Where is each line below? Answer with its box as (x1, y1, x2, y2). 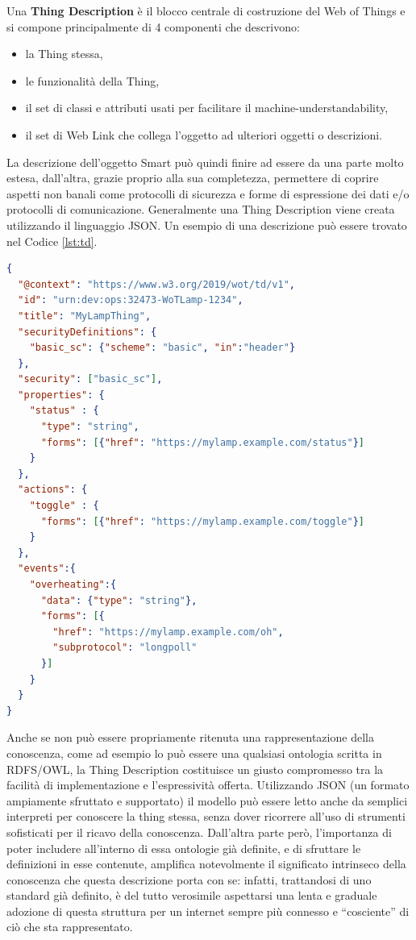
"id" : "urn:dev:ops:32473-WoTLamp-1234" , (18, 294, 243, 306)
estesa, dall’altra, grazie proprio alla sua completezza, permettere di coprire (6, 169, 379, 186)
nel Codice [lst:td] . (6, 232, 98, 249)
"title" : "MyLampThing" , (18, 310, 152, 322)
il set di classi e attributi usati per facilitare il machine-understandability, (25, 99, 389, 116)
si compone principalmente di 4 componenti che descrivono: (6, 18, 300, 35)
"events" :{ (18, 563, 76, 575)
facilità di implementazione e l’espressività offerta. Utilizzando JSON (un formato (6, 776, 410, 793)
